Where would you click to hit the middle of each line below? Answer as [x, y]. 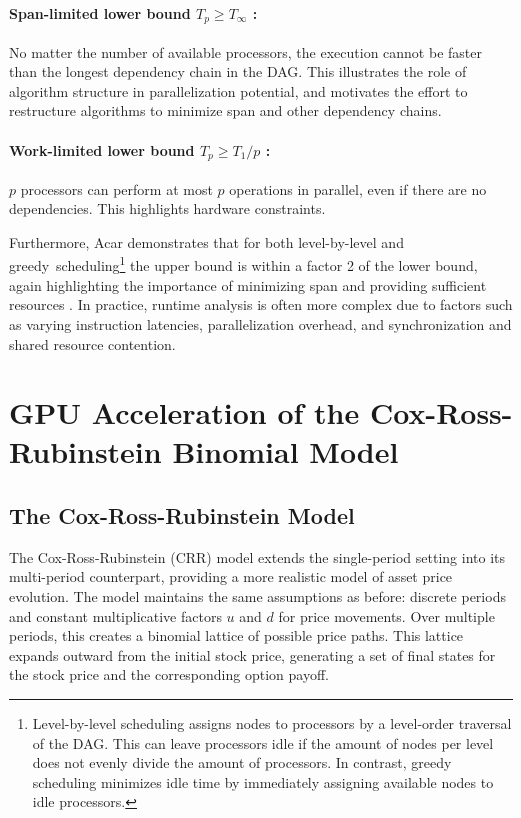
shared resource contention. [92, 343]
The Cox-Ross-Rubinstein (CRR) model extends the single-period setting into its [257, 556]
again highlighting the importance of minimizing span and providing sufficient [248, 284]
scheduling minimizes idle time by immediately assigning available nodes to [263, 781]
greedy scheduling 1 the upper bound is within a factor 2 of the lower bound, [243, 264]
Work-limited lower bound [102, 149]
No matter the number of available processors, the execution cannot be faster [245, 51]
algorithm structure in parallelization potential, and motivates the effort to [238, 90]
